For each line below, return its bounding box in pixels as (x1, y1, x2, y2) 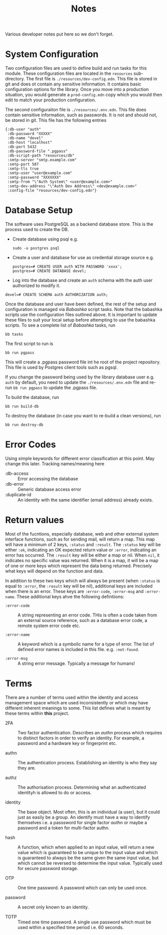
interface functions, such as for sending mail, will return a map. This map (5, 536, 155, 542)
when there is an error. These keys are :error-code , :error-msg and (5, 588, 144, 594)
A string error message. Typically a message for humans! (17, 660, 136, 666)
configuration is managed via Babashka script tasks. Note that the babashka (5, 307, 163, 312)
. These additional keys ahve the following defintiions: (14, 594, 125, 600)
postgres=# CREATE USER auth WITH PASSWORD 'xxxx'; (12, 264, 122, 270)
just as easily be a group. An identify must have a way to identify (17, 814, 151, 820)
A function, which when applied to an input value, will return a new (17, 844, 155, 850)
